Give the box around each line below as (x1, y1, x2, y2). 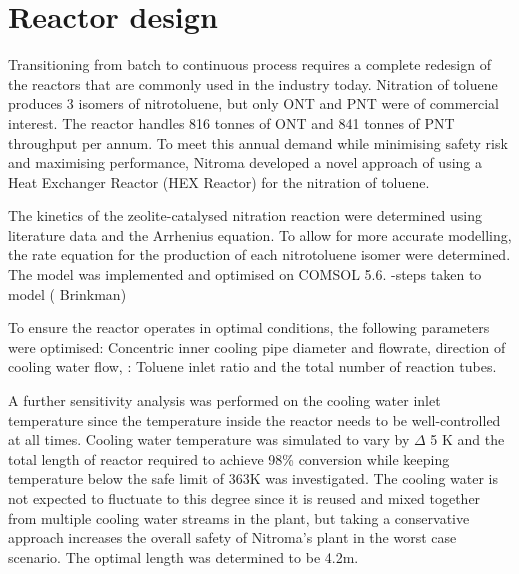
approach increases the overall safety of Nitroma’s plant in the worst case (8, 527, 457, 548)
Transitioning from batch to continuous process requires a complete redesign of (8, 54, 491, 75)
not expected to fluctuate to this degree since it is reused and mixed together (8, 488, 481, 508)
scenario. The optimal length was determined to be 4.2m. (8, 546, 359, 567)
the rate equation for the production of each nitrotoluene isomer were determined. (8, 244, 511, 265)
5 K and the (430, 429, 505, 450)
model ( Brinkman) (8, 283, 127, 304)
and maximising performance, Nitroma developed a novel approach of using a (8, 152, 482, 173)
